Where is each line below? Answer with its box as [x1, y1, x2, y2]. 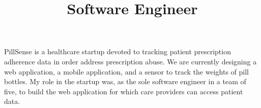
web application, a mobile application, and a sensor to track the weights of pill [4, 66, 249, 77]
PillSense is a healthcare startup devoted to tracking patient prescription [4, 46, 231, 57]
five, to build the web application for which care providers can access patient [4, 86, 243, 96]
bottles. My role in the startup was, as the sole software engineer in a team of [4, 76, 246, 87]
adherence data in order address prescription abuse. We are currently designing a [4, 56, 257, 66]
